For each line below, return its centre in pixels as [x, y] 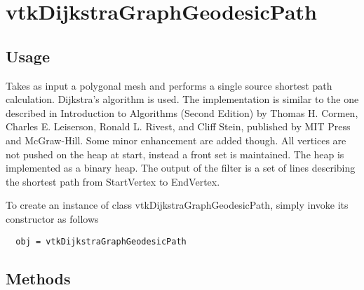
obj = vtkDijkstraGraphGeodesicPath [101, 241]
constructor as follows [52, 218]
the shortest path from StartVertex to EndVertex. [113, 181]
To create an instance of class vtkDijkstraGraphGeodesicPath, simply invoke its [177, 205]
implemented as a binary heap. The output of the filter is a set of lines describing [181, 168]
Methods [38, 278]
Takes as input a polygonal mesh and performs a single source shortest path [169, 85]
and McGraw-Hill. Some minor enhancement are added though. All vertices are [176, 140]
